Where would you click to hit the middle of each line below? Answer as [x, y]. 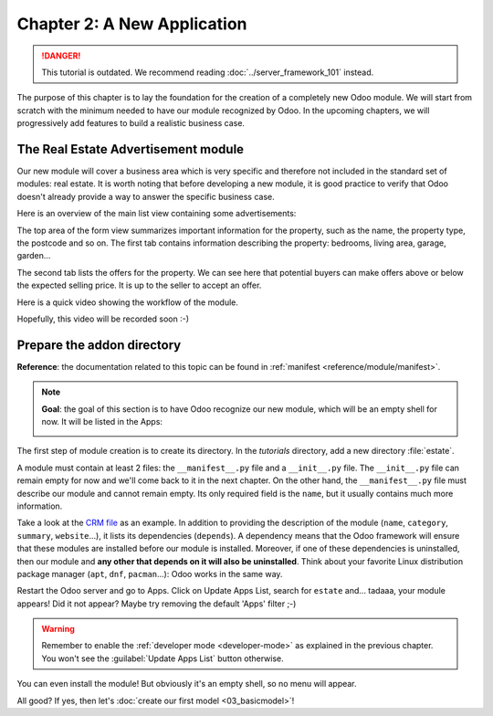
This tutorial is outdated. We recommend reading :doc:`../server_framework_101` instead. [208, 72]
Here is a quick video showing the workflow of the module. [128, 302]
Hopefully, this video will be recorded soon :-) [103, 319]
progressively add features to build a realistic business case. [131, 123]
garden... [34, 256]
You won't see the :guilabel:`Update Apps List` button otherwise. [163, 658]
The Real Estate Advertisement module [131, 149]
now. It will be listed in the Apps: [102, 421]
